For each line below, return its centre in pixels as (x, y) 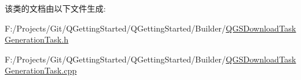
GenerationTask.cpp (41, 70)
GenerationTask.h (37, 39)
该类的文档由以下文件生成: (55, 8)
